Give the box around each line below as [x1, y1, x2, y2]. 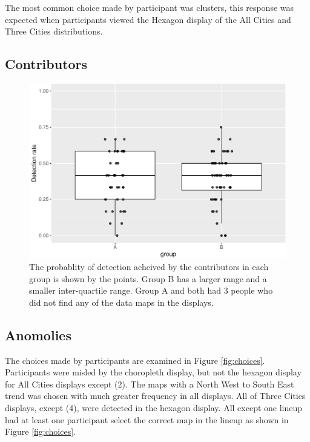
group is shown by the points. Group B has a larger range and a [29, 272, 267, 285]
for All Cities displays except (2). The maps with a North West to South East [5, 377, 294, 390]
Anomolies [5, 325, 71, 344]
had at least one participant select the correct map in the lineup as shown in [5, 413, 289, 426]
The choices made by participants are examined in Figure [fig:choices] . [5, 354, 265, 366]
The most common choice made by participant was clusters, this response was [5, 1, 294, 13]
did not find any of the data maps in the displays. [29, 295, 214, 308]
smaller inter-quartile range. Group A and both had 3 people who [29, 284, 273, 297]
